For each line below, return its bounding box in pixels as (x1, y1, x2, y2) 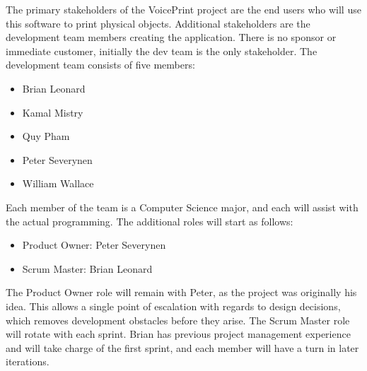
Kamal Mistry (22, 105, 83, 119)
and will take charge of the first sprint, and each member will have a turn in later (6, 340, 359, 355)
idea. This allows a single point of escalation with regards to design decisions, (6, 298, 341, 313)
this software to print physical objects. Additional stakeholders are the (6, 16, 310, 30)
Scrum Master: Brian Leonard (22, 261, 153, 276)
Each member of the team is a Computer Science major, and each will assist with (6, 199, 359, 214)
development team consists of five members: (6, 57, 195, 72)
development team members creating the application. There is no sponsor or (6, 30, 337, 45)
